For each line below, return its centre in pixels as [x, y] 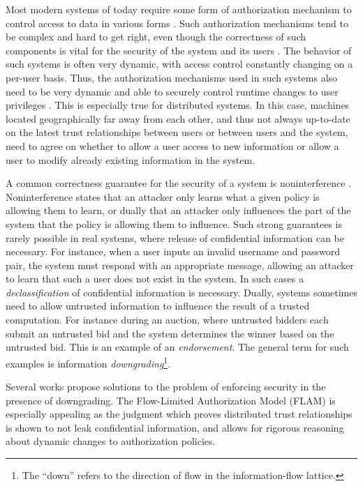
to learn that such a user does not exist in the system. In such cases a [155, 279]
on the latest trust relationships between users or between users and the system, [177, 132]
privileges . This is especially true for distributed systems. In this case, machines [178, 105]
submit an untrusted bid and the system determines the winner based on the [170, 333]
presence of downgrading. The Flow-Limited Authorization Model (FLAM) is [171, 400]
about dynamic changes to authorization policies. [111, 441]
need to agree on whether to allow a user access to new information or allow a [172, 145]
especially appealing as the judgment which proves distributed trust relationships [179, 414]
